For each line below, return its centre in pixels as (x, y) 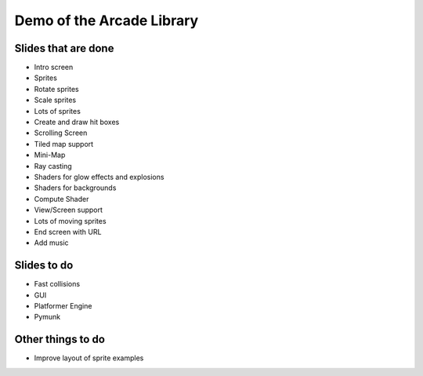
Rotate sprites (57, 89)
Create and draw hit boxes (77, 122)
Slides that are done (64, 48)
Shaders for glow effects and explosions (99, 177)
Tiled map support (64, 144)
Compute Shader (61, 199)
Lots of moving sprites (70, 221)
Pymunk (47, 317)
